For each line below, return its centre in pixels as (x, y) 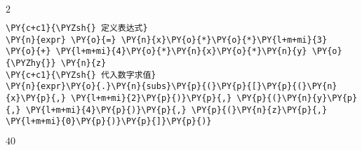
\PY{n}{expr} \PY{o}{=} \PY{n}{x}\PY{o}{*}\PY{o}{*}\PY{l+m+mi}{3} (167, 40)
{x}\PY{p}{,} (36, 98)
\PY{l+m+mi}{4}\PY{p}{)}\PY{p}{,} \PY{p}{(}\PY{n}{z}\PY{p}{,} (176, 110)
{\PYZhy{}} (31, 63)
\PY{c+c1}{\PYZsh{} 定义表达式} (77, 28)
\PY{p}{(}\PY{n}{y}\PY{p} (297, 98)
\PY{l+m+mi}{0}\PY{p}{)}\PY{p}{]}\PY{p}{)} (109, 122)
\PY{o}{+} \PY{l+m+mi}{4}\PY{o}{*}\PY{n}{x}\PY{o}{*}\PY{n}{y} (156, 52)
